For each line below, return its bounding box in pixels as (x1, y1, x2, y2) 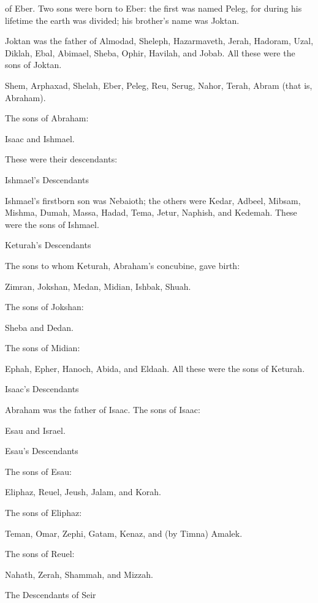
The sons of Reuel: (5, 547, 75, 560)
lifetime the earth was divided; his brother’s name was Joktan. (5, 13, 240, 26)
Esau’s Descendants (5, 444, 78, 457)
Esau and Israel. (5, 423, 66, 436)
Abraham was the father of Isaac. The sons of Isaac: (5, 403, 200, 416)
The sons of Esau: (5, 465, 72, 477)
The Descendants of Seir (5, 588, 96, 601)
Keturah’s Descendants (5, 238, 91, 251)
